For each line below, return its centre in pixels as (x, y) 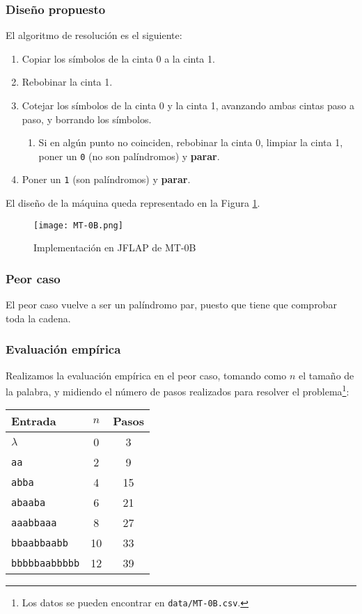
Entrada (34, 421)
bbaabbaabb (40, 543)
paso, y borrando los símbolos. (87, 119)
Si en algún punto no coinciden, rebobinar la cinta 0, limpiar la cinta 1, (191, 142)
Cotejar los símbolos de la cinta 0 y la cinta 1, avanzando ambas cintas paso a (188, 105)
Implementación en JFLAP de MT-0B (115, 247)
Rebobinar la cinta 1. (67, 82)
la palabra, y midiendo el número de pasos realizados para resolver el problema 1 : (178, 390)
